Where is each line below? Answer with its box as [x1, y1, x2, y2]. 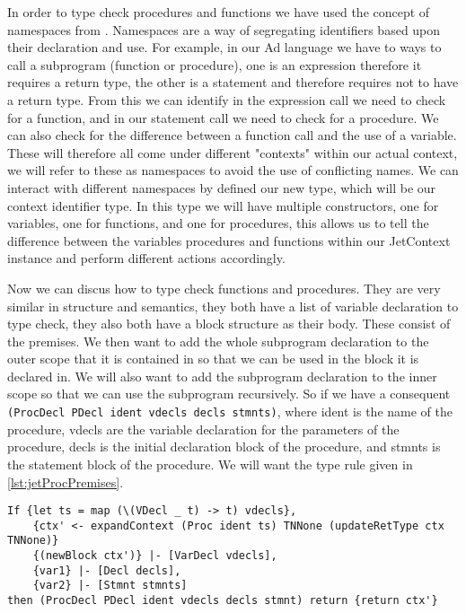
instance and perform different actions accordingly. [7, 249, 286, 267]
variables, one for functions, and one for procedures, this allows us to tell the [7, 214, 429, 232]
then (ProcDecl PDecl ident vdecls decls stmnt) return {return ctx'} [7, 594, 438, 608]
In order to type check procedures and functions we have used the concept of [7, 3, 430, 21]
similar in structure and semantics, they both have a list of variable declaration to [7, 296, 459, 315]
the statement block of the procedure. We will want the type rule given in [7, 454, 413, 473]
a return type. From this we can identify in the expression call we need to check [7, 90, 446, 109]
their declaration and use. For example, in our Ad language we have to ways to [7, 38, 442, 57]
